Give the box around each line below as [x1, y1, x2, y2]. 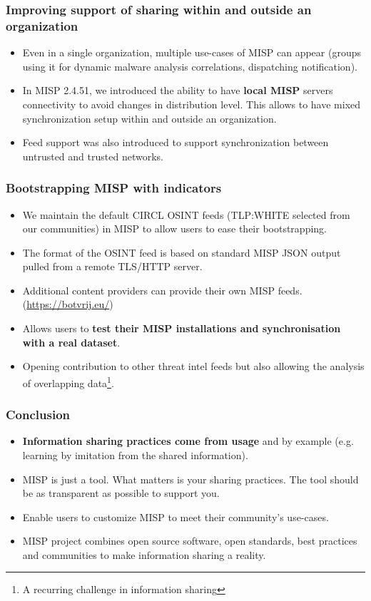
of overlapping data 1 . [22, 373, 114, 390]
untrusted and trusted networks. [22, 148, 163, 163]
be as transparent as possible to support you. [22, 486, 220, 500]
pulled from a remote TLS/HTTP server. [22, 259, 203, 274]
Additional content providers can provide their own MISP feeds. [22, 282, 303, 297]
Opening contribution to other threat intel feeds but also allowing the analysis [22, 359, 365, 374]
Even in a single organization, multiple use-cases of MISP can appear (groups [22, 45, 361, 60]
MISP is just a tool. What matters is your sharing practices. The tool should [22, 471, 359, 486]
